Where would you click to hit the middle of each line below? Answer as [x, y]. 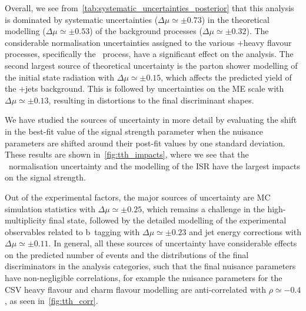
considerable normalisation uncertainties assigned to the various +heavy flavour [148, 42]
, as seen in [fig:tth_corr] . [51, 301]
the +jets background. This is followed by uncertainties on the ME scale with [144, 88]
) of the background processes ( [146, 31]
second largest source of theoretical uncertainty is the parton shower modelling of [151, 65]
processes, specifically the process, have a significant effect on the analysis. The [149, 54]
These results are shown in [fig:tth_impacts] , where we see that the [127, 154]
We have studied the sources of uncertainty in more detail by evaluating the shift [151, 120]
